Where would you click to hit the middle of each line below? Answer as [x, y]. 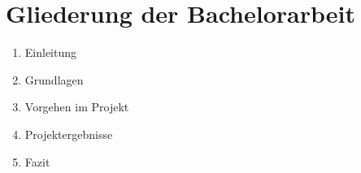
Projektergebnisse [69, 134]
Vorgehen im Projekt [77, 107]
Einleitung [51, 52]
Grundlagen [54, 79]
